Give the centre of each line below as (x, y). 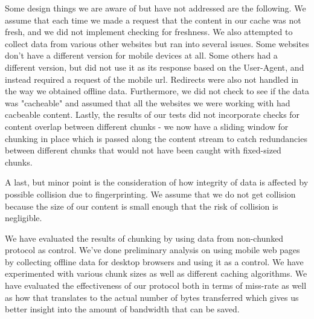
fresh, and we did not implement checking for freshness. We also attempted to (149, 32)
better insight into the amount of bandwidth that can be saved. (122, 309)
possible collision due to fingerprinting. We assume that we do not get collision (150, 194)
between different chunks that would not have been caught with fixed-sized (143, 150)
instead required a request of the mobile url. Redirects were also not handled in (152, 79)
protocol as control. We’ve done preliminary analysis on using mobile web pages (152, 250)
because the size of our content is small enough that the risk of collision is (142, 206)
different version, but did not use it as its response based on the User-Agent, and (155, 67)
